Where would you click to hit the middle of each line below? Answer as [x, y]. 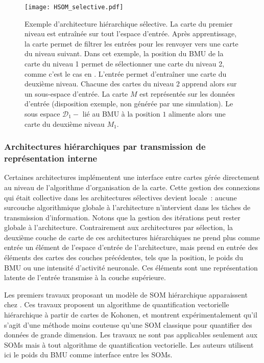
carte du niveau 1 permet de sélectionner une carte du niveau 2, [125, 64]
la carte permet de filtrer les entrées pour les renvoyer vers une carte [131, 43]
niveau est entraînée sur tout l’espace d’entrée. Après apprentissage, [131, 33]
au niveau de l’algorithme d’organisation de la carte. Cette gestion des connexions [132, 187]
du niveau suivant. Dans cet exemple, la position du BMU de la [124, 53]
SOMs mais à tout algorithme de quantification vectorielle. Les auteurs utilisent [129, 344]
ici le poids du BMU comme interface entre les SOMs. [88, 355]
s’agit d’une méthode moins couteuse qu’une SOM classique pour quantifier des [128, 324]
